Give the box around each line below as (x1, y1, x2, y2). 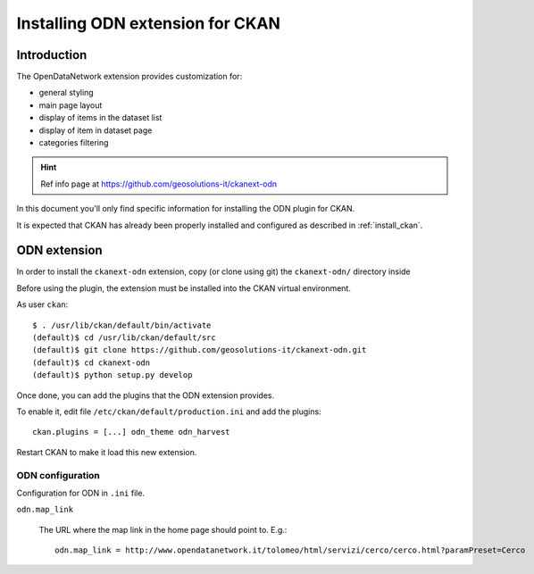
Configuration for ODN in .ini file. (16, 487, 146, 498)
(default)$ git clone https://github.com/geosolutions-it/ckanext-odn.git (32, 345, 367, 355)
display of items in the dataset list (38, 112, 163, 123)
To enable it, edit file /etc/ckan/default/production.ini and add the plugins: (16, 406, 321, 417)
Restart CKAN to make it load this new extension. (16, 446, 197, 457)
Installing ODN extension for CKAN (16, 13, 281, 33)
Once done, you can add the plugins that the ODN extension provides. (16, 389, 275, 401)
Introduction (16, 47, 88, 62)
